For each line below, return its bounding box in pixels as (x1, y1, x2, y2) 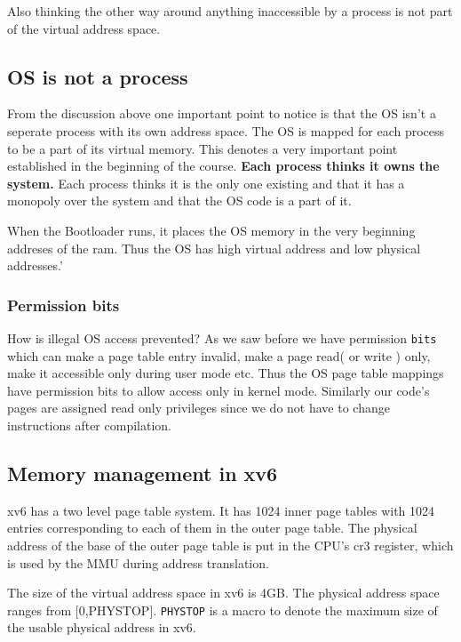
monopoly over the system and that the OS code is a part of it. (7, 191, 352, 210)
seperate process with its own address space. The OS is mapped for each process (7, 121, 445, 140)
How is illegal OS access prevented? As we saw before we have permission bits (7, 328, 437, 347)
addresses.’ (7, 256, 63, 275)
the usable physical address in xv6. (7, 618, 196, 637)
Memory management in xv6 (7, 459, 278, 486)
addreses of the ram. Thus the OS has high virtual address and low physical (7, 238, 421, 257)
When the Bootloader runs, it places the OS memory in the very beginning (7, 221, 416, 239)
